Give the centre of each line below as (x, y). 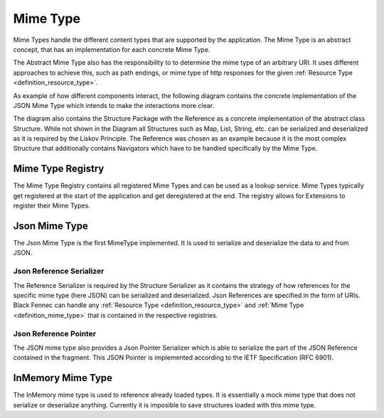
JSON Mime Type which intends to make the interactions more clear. (114, 105)
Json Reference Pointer (54, 333)
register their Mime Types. (52, 205)
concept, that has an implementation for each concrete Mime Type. (112, 49)
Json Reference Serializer (59, 272)
